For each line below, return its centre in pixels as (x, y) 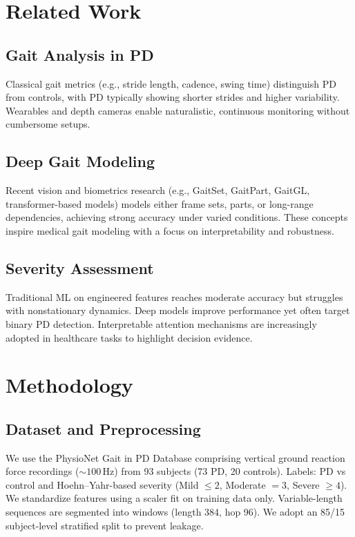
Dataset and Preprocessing (103, 428)
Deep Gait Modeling (80, 161)
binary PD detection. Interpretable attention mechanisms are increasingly (161, 323)
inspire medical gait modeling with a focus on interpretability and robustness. (170, 230)
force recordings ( (42, 471)
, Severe (303, 484)
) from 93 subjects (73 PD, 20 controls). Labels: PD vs (230, 471)
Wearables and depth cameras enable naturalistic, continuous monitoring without (178, 110)
